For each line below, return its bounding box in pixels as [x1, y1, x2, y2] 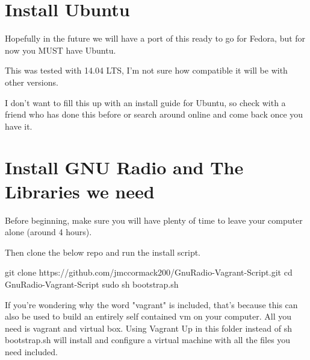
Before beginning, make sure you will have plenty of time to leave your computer [5, 213, 303, 226]
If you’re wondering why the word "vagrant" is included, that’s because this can [5, 298, 298, 311]
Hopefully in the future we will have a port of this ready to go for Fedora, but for [5, 32, 306, 45]
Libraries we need [5, 178, 155, 203]
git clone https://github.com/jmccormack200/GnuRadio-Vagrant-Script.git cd [5, 266, 293, 279]
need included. [5, 345, 58, 358]
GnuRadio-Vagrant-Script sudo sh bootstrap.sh [5, 277, 179, 290]
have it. [5, 119, 33, 132]
